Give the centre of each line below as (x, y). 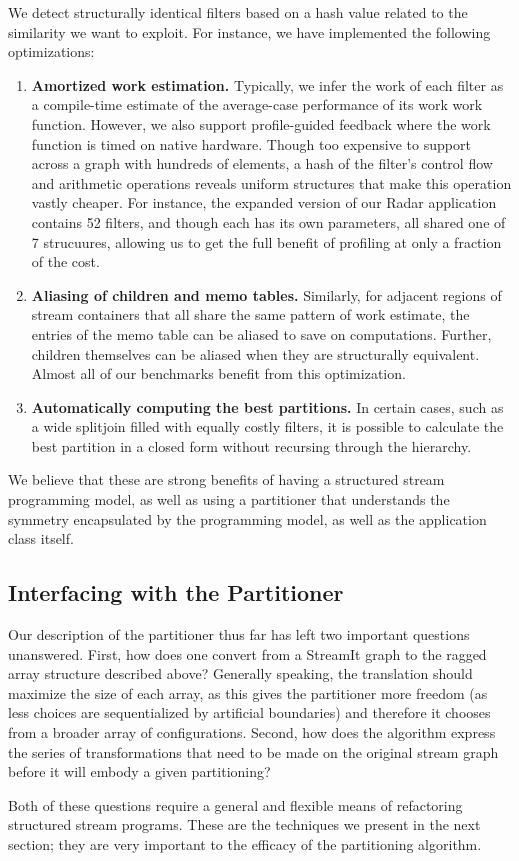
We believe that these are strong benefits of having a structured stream (226, 479)
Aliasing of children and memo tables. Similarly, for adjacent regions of (266, 294)
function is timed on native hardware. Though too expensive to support (251, 143)
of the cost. (65, 261)
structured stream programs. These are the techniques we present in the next (244, 824)
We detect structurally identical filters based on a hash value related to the (238, 12)
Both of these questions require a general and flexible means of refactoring (235, 804)
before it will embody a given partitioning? (139, 771)
